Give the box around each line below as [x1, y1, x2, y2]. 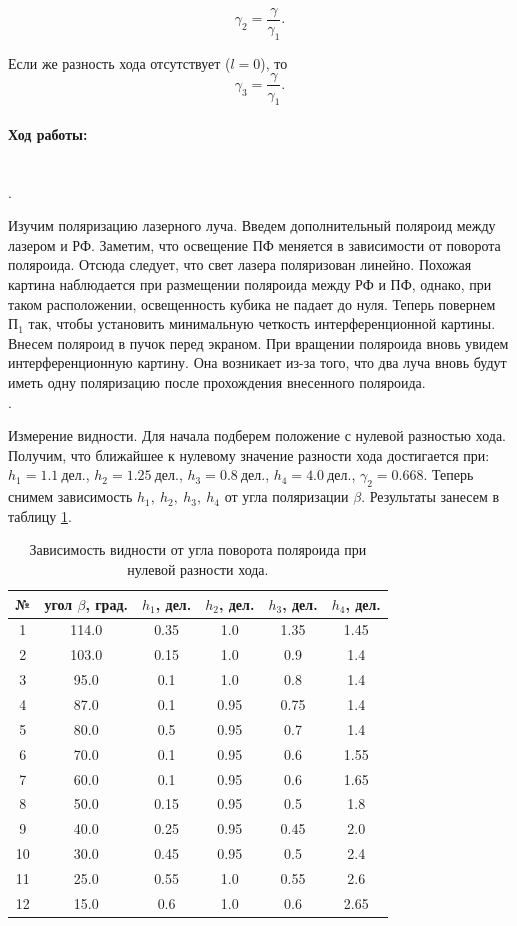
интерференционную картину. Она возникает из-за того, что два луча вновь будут [8, 352, 507, 373]
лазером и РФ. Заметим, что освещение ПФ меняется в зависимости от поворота [8, 234, 501, 255]
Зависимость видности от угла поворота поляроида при [29, 539, 367, 560]
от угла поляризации [224, 486, 349, 507]
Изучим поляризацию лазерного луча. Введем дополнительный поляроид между [8, 215, 496, 236]
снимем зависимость [8, 486, 133, 507]
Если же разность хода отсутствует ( [8, 52, 231, 73]
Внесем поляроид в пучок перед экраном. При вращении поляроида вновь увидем [8, 332, 509, 353]
